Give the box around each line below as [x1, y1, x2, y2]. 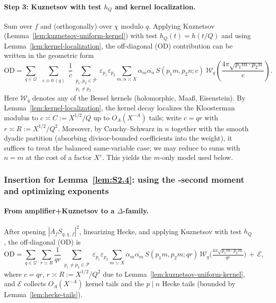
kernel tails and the [85, 278, 144, 289]
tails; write [149, 112, 182, 122]
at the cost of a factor [26, 152, 92, 162]
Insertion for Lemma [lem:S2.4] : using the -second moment [4, 173, 244, 185]
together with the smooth [171, 123, 249, 133]
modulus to [4, 112, 38, 122]
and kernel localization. [115, 1, 196, 11]
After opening [4, 226, 46, 236]
